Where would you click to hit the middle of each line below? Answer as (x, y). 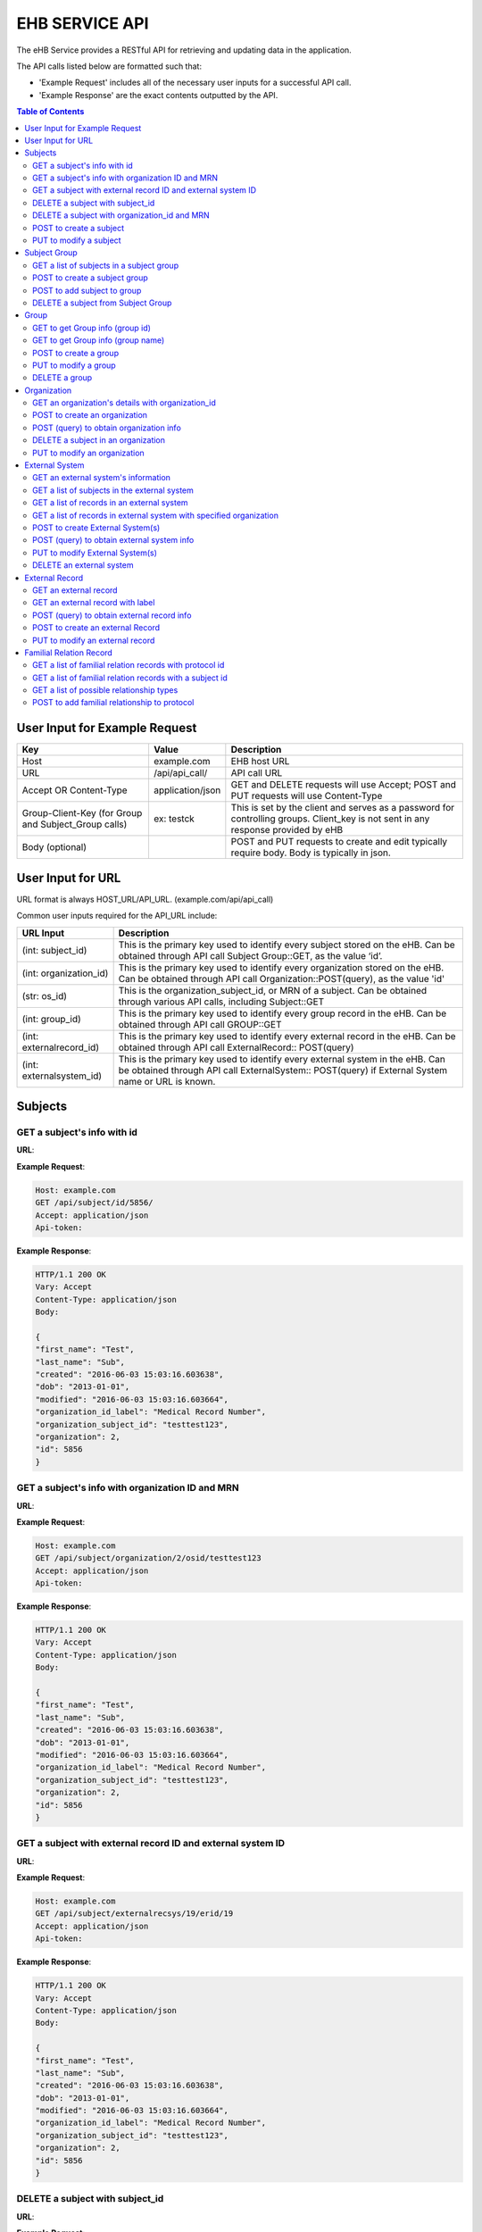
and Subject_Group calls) (75, 824)
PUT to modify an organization (88, 453)
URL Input (43, 933)
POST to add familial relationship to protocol (113, 703)
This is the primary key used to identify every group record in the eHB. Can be (283, 1013)
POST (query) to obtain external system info (113, 540)
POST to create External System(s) (96, 528)
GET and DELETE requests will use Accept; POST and (344, 785)
